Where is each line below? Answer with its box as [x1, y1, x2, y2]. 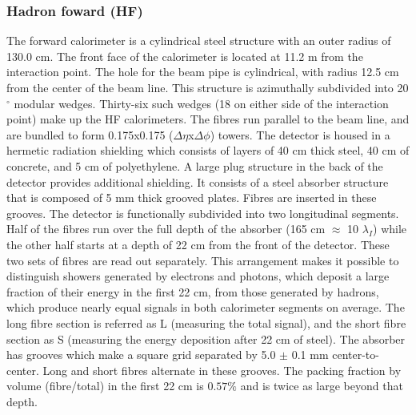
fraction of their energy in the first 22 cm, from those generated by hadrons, [6, 283, 379, 300]
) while [373, 220, 407, 237]
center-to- [332, 346, 379, 363]
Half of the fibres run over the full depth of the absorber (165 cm [6, 220, 326, 237]
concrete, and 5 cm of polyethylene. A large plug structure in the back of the [6, 157, 383, 174]
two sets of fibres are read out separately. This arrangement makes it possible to [6, 252, 399, 268]
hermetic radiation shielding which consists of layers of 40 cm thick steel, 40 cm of [6, 142, 410, 159]
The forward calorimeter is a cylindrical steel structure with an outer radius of [6, 32, 391, 49]
